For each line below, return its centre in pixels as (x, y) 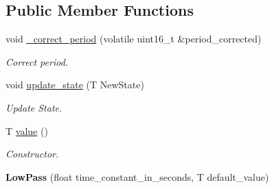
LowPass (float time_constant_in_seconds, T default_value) (137, 176)
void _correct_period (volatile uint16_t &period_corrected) (134, 39)
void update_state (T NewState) (75, 85)
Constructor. (32, 154)
